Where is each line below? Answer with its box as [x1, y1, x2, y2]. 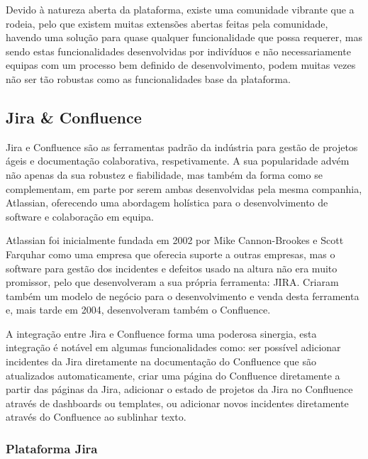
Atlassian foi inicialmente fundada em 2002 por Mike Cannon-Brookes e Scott [6, 233, 344, 248]
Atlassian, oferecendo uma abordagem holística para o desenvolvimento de [6, 195, 328, 210]
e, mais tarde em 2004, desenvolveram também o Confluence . [6, 302, 271, 317]
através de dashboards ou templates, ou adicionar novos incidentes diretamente [6, 395, 349, 410]
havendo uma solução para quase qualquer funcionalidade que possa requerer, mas [6, 30, 363, 45]
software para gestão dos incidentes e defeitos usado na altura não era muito [6, 260, 338, 275]
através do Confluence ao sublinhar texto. [6, 409, 186, 424]
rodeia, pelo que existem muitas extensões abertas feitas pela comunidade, [6, 16, 328, 31]
